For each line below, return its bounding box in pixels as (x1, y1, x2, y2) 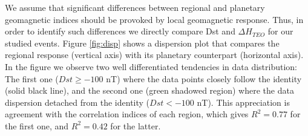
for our (267, 25, 293, 37)
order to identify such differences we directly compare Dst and (5, 25, 235, 37)
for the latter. (110, 119, 161, 132)
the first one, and (5, 119, 69, 132)
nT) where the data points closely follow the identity (106, 72, 302, 85)
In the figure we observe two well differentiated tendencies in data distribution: (5, 60, 297, 73)
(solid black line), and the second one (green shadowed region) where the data (5, 84, 294, 97)
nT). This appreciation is (197, 96, 290, 108)
